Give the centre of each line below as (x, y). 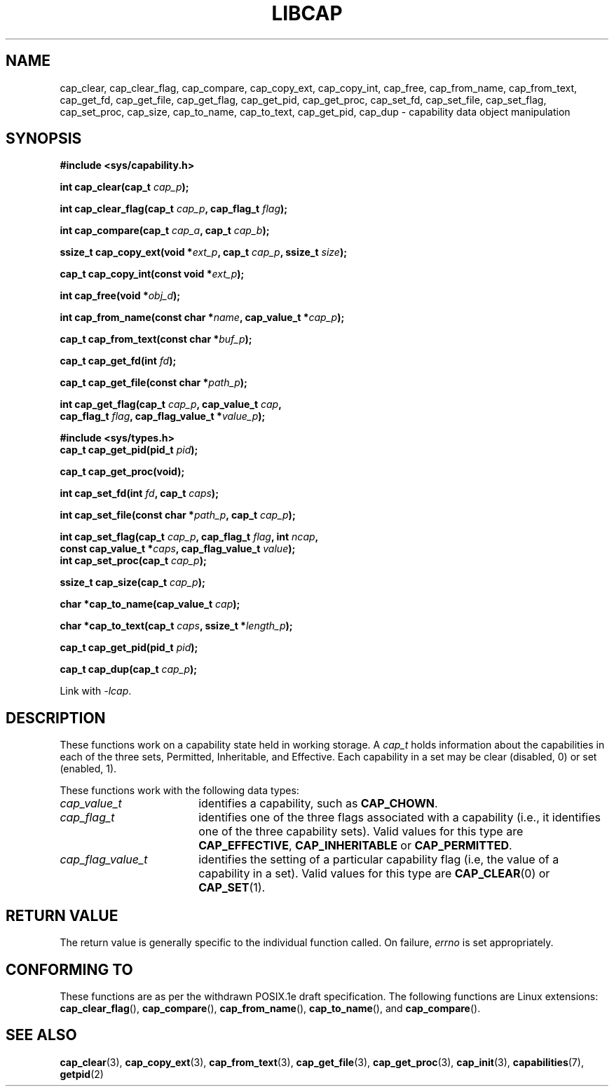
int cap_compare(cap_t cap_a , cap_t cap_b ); (165, 231)
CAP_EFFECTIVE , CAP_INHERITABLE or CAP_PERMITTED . (355, 846)
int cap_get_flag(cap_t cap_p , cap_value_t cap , (171, 404)
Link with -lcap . (96, 691)
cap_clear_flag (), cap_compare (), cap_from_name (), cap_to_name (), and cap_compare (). (270, 1008)
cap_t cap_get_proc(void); (122, 472)
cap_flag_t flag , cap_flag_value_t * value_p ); (163, 416)
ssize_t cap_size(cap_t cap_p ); (132, 582)
